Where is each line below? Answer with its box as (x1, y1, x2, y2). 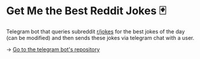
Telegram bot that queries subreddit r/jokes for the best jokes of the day (6, 27, 185, 35)
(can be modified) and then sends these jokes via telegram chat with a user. (6, 34, 195, 41)
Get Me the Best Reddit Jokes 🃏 (6, 4, 167, 18)
